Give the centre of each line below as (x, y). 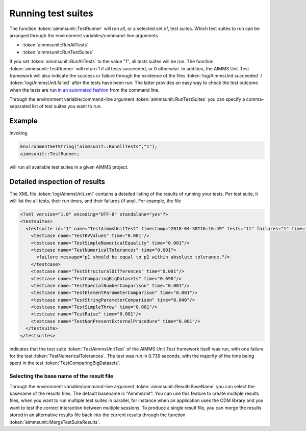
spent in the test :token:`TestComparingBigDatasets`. (65, 363)
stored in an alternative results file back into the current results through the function (97, 415)
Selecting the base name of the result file (61, 376)
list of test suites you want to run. (67, 106)
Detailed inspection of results (57, 182)
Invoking (18, 133)
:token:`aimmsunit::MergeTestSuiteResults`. (55, 422)
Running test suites (52, 13)
